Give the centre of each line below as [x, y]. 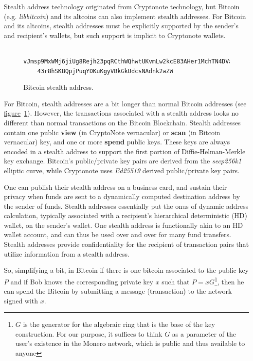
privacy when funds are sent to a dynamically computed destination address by [122, 196]
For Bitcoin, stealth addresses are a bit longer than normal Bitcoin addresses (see [125, 103]
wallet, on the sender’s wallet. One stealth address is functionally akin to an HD [124, 225]
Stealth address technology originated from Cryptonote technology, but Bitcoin [122, 6]
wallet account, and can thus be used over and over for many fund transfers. [117, 234]
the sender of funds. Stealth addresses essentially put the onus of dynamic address [126, 206]
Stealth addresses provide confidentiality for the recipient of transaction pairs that [126, 244]
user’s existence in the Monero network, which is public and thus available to [130, 343]
